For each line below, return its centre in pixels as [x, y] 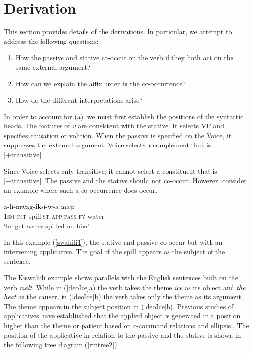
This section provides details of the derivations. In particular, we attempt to [118, 31]
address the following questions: [51, 41]
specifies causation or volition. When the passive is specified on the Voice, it [118, 135]
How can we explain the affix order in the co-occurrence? [100, 83]
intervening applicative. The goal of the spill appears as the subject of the [115, 251]
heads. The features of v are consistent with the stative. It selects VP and [114, 126]
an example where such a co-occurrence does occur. [81, 190]
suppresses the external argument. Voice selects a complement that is [107, 145]
